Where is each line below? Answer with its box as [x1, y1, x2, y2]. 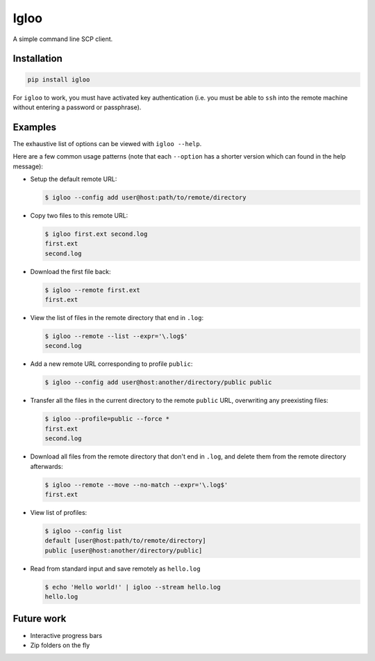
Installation [12, 53, 62, 65]
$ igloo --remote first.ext [44, 286, 140, 294]
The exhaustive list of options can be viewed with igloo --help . [12, 139, 202, 148]
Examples [12, 121, 57, 133]
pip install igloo [27, 75, 90, 83]
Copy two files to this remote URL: [30, 211, 128, 219]
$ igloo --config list [44, 527, 122, 535]
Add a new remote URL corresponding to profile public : [30, 360, 193, 368]
